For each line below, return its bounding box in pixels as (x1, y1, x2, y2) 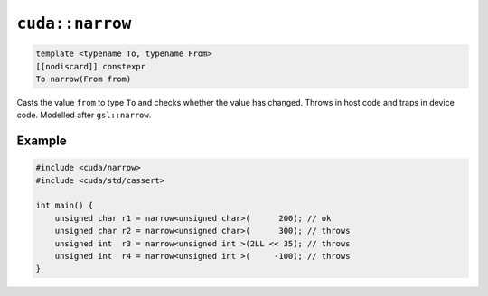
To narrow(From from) (35, 73, 132, 84)
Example (16, 134, 67, 149)
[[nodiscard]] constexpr (35, 61, 146, 71)
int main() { (35, 200, 94, 211)
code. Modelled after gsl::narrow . (16, 109, 152, 121)
